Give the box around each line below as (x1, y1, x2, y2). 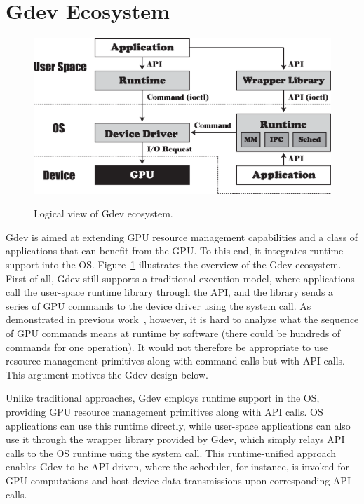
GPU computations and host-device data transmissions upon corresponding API (6, 472, 351, 487)
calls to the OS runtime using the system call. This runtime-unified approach (6, 445, 337, 460)
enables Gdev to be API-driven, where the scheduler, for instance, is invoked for (6, 459, 350, 474)
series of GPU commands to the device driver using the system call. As (6, 298, 311, 313)
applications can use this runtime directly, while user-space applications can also (6, 418, 351, 433)
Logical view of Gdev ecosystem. (34, 206, 173, 221)
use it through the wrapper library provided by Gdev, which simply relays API (6, 432, 345, 447)
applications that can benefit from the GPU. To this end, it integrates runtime (6, 243, 344, 258)
